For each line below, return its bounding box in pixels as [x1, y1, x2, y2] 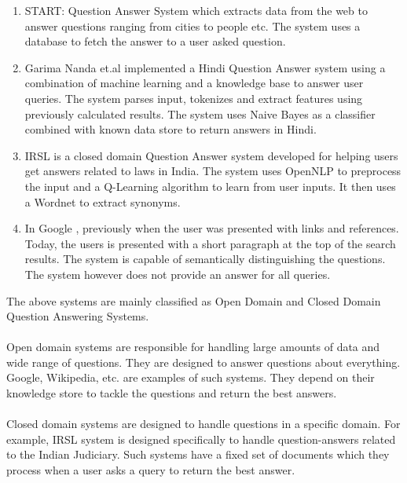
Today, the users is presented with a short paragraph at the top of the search [24, 235, 396, 251]
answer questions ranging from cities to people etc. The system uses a [24, 17, 361, 34]
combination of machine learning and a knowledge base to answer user [24, 75, 364, 91]
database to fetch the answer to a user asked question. [24, 33, 286, 49]
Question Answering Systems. [6, 308, 149, 324]
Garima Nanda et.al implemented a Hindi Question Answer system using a [24, 59, 386, 75]
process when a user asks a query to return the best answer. [6, 462, 295, 478]
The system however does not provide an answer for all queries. [24, 265, 331, 282]
